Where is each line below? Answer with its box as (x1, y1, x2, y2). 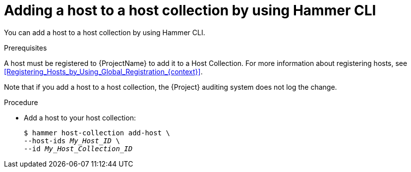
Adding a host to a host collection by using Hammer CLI (4, 2, 376, 19)
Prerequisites (4, 43, 47, 52)
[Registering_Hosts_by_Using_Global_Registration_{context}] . (4, 67, 203, 76)
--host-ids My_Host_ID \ (24, 136, 120, 145)
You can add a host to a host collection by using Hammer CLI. (4, 28, 205, 37)
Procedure (4, 98, 38, 107)
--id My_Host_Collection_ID (24, 144, 133, 153)
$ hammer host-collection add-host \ (24, 128, 171, 137)
